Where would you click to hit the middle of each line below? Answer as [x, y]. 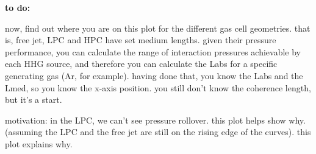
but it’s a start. [34, 100]
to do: [18, 7]
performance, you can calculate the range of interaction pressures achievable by [153, 51]
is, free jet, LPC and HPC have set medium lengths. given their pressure [141, 40]
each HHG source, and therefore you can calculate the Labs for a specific [141, 64]
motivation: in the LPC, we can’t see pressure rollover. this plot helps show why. [155, 120]
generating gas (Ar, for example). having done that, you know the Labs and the [154, 75]
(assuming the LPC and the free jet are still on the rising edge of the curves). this [158, 132]
